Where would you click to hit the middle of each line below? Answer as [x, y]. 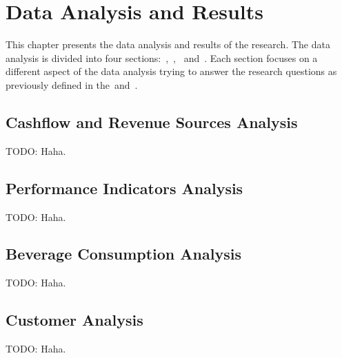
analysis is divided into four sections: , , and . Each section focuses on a [162, 57]
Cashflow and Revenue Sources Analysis [152, 122]
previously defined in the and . [72, 84]
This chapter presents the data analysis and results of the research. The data [168, 44]
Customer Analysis [74, 320]
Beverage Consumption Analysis [123, 254]
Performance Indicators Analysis [124, 188]
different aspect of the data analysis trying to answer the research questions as [171, 71]
